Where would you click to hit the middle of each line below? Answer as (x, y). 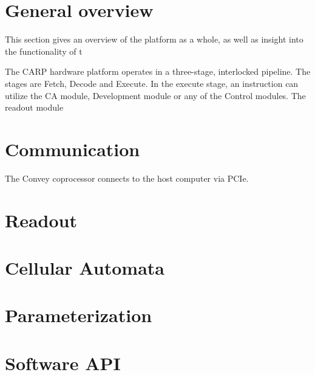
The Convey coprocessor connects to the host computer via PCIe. (127, 178)
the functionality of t (44, 51)
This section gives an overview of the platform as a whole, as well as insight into (154, 39)
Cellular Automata (85, 267)
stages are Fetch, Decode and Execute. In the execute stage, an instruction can (152, 83)
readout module (34, 107)
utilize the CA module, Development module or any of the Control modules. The (155, 95)
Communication (73, 149)
